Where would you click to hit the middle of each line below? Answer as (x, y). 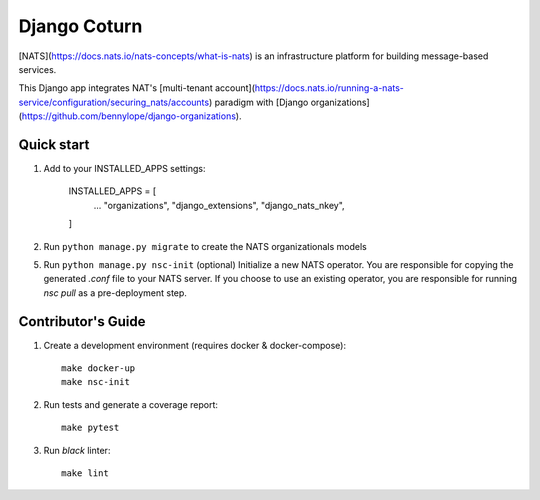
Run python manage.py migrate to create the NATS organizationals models (205, 246)
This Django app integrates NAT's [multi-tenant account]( (136, 88)
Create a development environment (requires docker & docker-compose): (195, 345)
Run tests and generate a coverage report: (131, 404)
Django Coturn (80, 26)
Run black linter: (77, 450)
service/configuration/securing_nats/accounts (114, 102)
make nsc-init (95, 382)
